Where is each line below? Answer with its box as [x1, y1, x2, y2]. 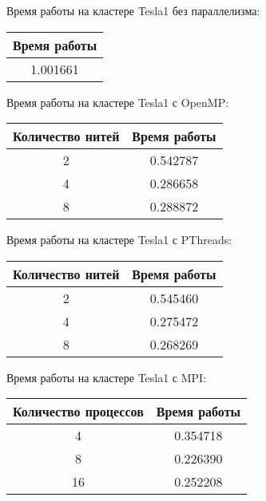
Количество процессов [13, 402, 144, 421]
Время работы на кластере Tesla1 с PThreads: [6, 231, 232, 248]
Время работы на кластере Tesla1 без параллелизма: [6, 2, 260, 18]
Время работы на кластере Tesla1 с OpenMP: [6, 93, 229, 110]
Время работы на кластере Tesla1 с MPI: [6, 369, 207, 385]
